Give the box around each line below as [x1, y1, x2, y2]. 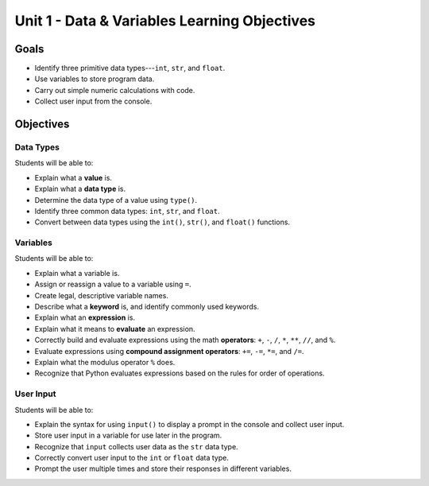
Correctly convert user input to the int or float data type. [34, 453, 230, 463]
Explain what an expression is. [34, 313, 135, 322]
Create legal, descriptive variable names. [34, 290, 168, 300]
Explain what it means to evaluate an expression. [34, 324, 195, 333]
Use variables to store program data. [34, 74, 155, 84]
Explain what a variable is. [34, 268, 120, 278]
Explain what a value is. [34, 173, 113, 182]
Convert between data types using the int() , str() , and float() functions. [34, 217, 290, 227]
